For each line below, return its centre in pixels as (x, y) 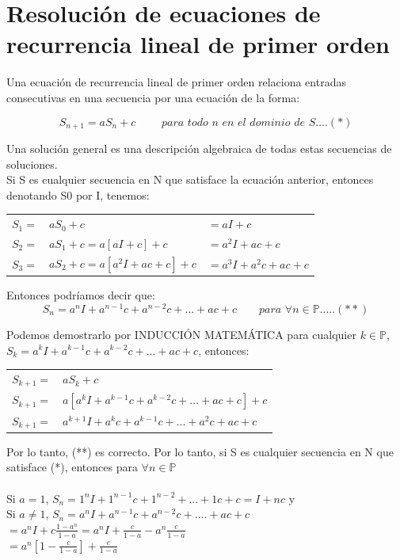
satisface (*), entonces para (72, 467)
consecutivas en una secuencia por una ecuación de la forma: (153, 97)
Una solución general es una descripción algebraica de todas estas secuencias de (199, 148)
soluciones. (32, 164)
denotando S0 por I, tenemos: (78, 194)
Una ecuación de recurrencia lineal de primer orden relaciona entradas (176, 82)
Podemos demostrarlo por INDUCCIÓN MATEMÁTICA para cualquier (181, 334)
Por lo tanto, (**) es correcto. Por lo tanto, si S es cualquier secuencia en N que (200, 451)
